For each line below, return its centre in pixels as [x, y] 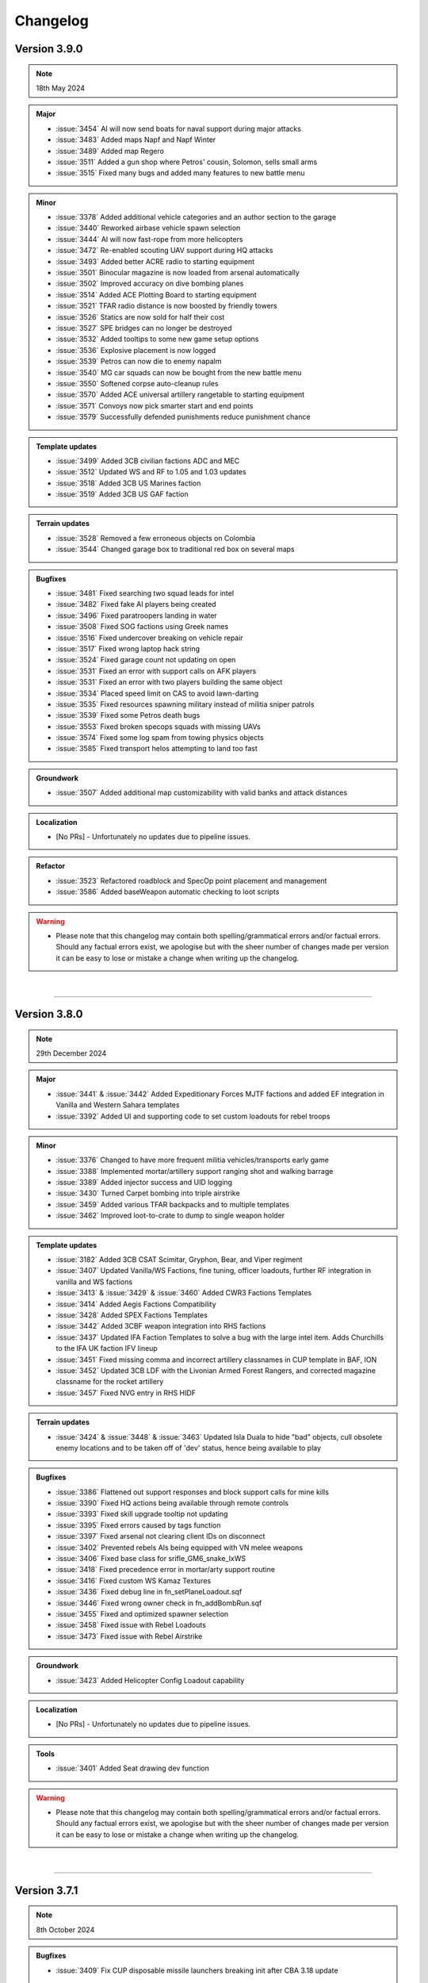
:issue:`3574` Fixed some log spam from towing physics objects [160, 738]
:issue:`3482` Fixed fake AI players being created [136, 604]
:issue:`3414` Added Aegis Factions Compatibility [136, 1304]
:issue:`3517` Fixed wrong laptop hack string [128, 648]
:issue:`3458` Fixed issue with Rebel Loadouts [131, 1625]
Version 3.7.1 [46, 1891]
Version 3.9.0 [49, 49]
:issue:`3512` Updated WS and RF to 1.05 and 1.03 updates [151, 472]
